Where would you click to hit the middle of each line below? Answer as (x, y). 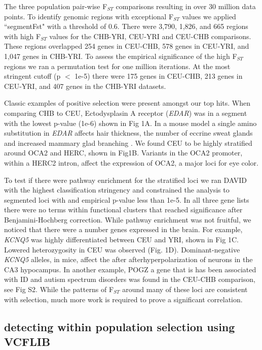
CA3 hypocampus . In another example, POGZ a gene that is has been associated (130, 269)
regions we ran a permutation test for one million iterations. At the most (117, 66)
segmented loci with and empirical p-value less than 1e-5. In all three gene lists (127, 199)
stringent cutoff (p (32, 76)
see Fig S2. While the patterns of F (59, 289)
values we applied (209, 16)
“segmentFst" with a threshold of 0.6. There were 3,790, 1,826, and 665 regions (126, 26)
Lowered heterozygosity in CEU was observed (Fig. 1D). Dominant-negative (122, 249)
